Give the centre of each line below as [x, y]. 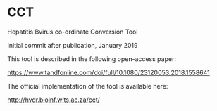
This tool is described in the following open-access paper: [92, 59]
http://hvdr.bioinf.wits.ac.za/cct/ [54, 100]
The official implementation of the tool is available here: [88, 86]
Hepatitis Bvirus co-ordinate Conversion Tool [73, 32]
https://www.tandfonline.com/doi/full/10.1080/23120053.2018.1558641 [108, 72]
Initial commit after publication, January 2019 [73, 45]
